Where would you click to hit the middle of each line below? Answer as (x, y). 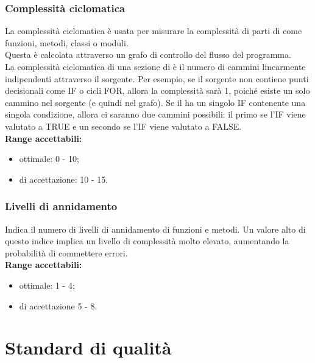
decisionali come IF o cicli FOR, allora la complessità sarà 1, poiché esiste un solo (157, 90)
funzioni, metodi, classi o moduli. (67, 42)
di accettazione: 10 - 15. (64, 179)
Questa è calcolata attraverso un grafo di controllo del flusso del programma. (148, 55)
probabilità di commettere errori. (66, 252)
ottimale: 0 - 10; (49, 159)
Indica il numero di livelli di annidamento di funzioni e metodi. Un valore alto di (155, 229)
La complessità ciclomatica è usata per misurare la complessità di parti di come (154, 31)
